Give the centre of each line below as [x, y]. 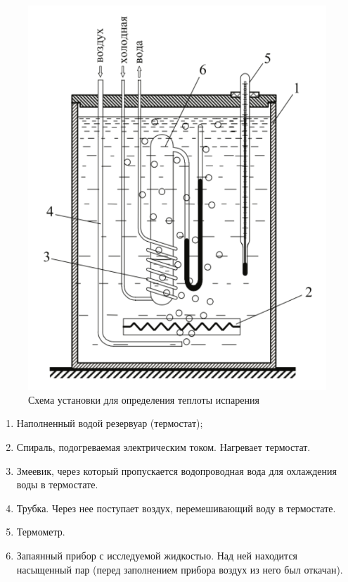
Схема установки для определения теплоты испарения [144, 399]
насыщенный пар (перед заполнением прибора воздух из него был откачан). [180, 569]
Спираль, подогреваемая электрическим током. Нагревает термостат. [163, 447]
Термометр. [41, 532]
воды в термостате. [57, 484]
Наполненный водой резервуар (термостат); [110, 423]
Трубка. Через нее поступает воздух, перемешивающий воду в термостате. [176, 508]
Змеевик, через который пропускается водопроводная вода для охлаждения [176, 470]
